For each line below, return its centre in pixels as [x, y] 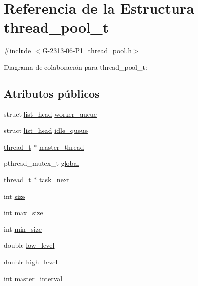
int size [15, 196]
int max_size [23, 212]
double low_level [29, 245]
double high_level [31, 262]
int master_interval [33, 278]
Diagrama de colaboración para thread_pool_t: [76, 67]
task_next [55, 180]
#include [18, 51]
